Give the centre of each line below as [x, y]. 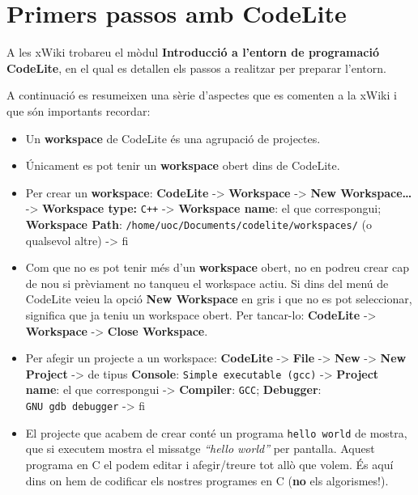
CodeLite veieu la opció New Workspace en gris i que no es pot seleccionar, [219, 299]
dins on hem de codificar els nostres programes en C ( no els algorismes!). [207, 480]
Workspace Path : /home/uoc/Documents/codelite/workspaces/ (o [198, 224]
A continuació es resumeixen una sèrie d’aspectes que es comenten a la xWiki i [202, 95]
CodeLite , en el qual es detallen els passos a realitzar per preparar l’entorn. [196, 68]
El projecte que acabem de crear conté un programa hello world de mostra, [216, 432]
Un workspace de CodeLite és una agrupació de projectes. [173, 138]
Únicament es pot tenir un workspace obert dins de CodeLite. [183, 165]
